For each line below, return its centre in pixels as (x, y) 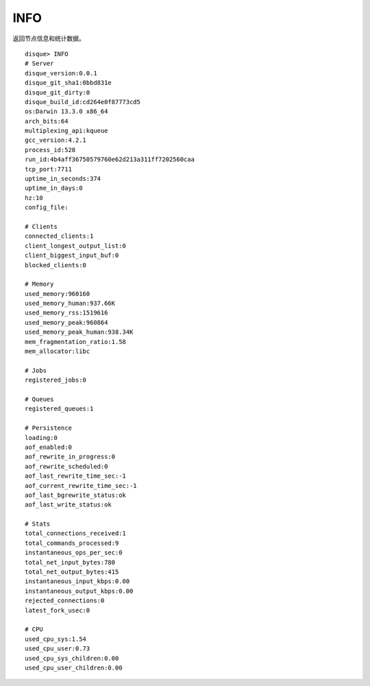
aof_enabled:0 (48, 447)
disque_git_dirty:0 (58, 92)
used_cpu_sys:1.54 (56, 639)
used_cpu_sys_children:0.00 (72, 658)
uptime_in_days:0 (54, 188)
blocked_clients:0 (56, 265)
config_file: (47, 208)
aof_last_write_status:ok (69, 505)
